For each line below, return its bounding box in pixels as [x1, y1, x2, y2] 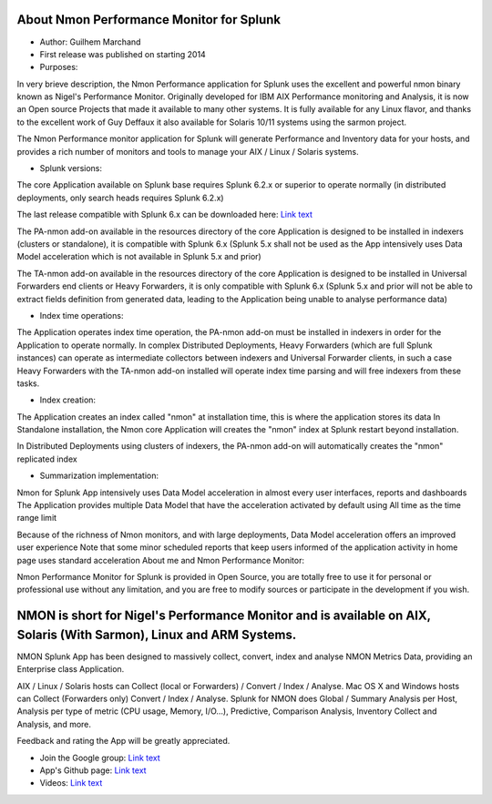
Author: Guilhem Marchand [39, 36, 141, 47]
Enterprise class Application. [16, 664, 125, 675]
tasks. [16, 378, 40, 389]
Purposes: [39, 62, 78, 73]
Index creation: [39, 394, 96, 405]
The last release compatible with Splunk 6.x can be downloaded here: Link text [16, 209, 313, 220]
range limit [16, 513, 57, 524]
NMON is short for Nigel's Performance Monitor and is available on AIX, [16, 608, 432, 624]
